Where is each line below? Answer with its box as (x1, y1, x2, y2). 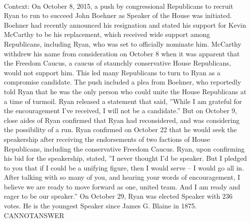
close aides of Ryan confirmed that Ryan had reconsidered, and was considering (4, 115, 240, 125)
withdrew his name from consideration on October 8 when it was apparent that (4, 48, 240, 58)
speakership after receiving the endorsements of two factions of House (4, 134, 210, 144)
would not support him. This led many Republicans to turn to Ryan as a (4, 67, 220, 77)
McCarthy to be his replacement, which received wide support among (4, 29, 210, 39)
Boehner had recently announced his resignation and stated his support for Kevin (4, 19, 246, 30)
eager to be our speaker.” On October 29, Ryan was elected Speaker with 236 (4, 191, 233, 201)
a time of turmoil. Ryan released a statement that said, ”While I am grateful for (4, 96, 242, 106)
